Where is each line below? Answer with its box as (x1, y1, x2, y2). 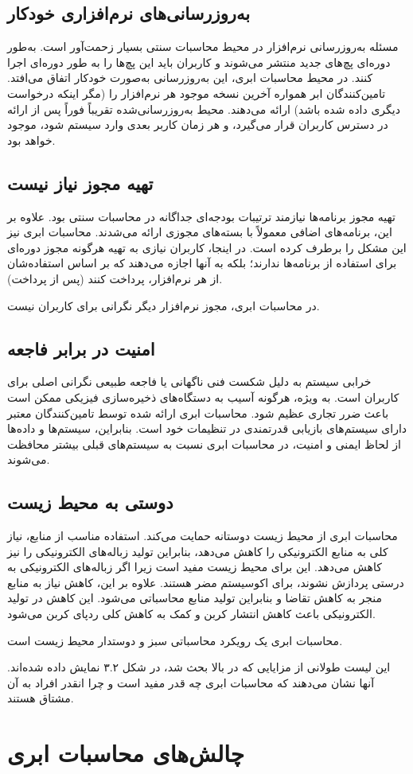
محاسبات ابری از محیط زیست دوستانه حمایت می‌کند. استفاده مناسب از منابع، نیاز (7, 527, 398, 544)
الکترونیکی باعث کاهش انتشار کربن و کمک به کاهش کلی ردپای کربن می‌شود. (7, 605, 376, 622)
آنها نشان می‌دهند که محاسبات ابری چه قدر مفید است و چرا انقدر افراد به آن (7, 674, 375, 690)
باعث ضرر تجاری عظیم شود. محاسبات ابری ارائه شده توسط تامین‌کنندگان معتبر (7, 404, 389, 421)
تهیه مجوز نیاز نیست (7, 170, 154, 195)
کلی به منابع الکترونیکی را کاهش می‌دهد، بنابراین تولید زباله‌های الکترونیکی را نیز (7, 543, 388, 559)
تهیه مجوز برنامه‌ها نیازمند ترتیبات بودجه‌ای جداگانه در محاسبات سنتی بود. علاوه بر (7, 208, 395, 224)
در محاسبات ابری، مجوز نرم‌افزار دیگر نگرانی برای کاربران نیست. (7, 297, 320, 313)
